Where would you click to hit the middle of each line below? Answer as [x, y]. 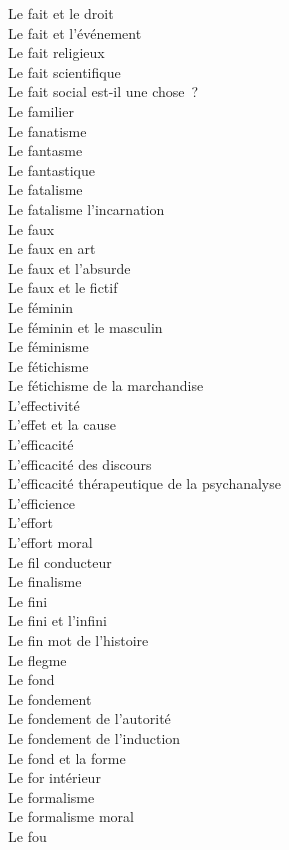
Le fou [27, 835]
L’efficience [42, 502]
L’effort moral [50, 542]
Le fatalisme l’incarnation [86, 208]
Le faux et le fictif [63, 287]
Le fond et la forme [67, 757]
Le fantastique [51, 169]
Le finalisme [45, 581]
